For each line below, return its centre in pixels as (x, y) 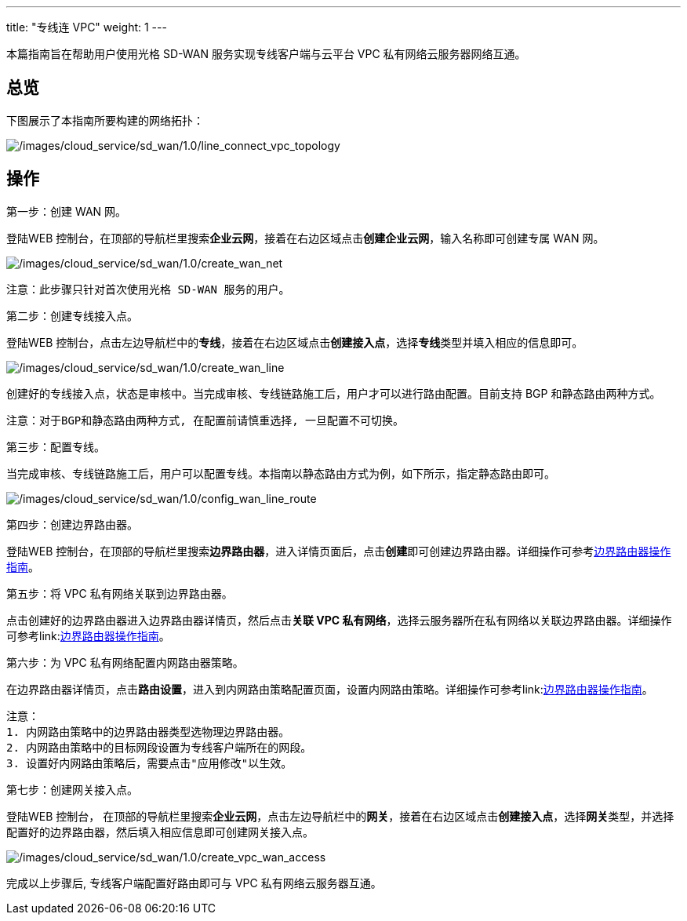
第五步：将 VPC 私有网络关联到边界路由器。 (120, 593)
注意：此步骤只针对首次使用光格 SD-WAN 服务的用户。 (148, 289)
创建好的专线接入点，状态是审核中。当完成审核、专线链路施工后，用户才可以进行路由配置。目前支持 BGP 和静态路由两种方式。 (334, 393)
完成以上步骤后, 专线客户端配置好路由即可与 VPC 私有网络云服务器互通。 (194, 883)
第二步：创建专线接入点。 (72, 315)
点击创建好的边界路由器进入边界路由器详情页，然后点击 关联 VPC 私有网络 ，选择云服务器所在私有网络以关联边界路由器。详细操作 (339, 620)
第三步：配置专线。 (56, 446)
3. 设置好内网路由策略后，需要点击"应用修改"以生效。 (149, 763)
